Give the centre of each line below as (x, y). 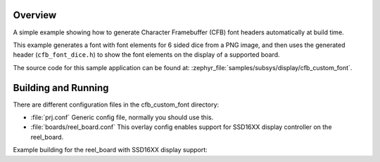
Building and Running (61, 88)
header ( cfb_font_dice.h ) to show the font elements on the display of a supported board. (147, 55)
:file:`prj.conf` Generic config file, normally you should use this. (122, 117)
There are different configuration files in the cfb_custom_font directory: (116, 104)
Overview (35, 15)
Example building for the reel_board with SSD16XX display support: (110, 150)
